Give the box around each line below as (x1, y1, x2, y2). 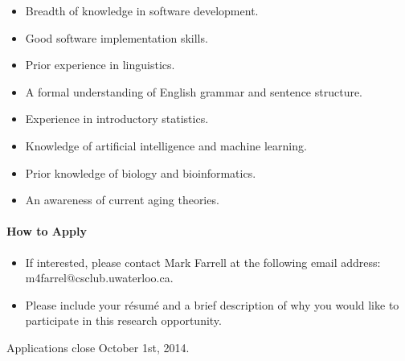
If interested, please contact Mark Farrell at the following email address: (25, 253, 381, 270)
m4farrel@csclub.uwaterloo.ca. (25, 269, 174, 286)
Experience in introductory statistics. (25, 110, 209, 127)
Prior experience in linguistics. (25, 56, 175, 73)
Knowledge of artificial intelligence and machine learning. (25, 137, 307, 154)
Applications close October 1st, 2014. (6, 338, 190, 355)
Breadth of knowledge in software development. (25, 2, 259, 18)
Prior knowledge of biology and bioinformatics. (25, 164, 256, 181)
